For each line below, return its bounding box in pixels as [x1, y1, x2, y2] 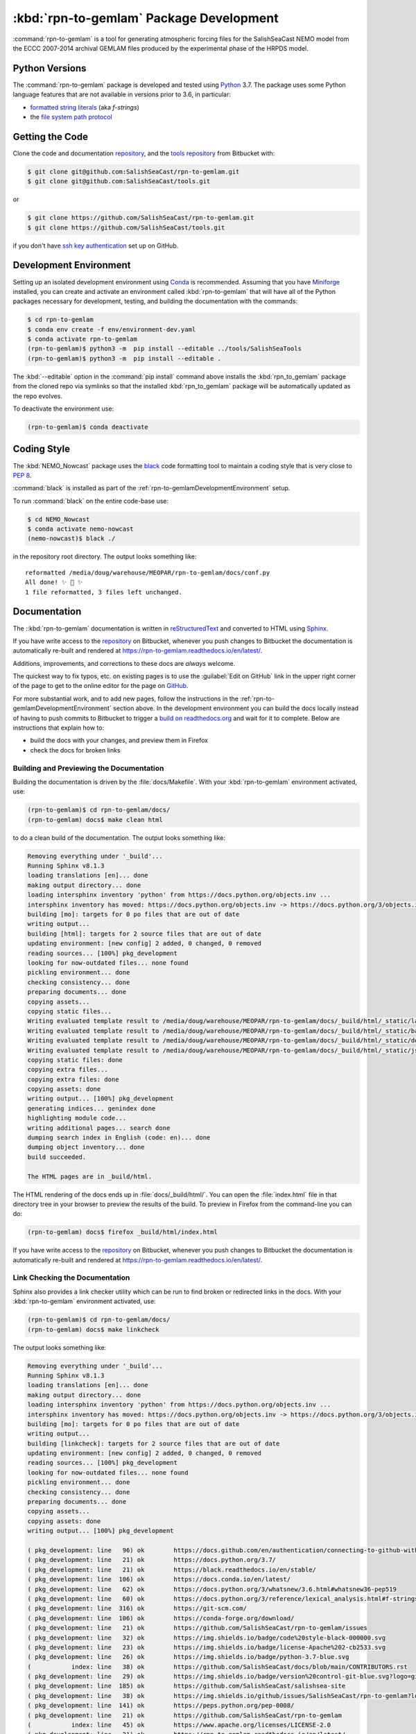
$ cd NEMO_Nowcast [27, 515, 90, 523]
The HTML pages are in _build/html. [27, 1172, 153, 1181]
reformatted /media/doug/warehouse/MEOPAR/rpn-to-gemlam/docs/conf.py [25, 569, 270, 576]
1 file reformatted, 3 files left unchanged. [25, 588, 183, 596]
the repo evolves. [12, 392, 62, 400]
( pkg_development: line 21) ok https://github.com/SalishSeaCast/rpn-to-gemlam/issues [27, 1624, 367, 1632]
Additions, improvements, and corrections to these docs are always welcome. [12, 659, 236, 667]
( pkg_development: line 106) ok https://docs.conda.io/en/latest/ [27, 1575, 291, 1583]
